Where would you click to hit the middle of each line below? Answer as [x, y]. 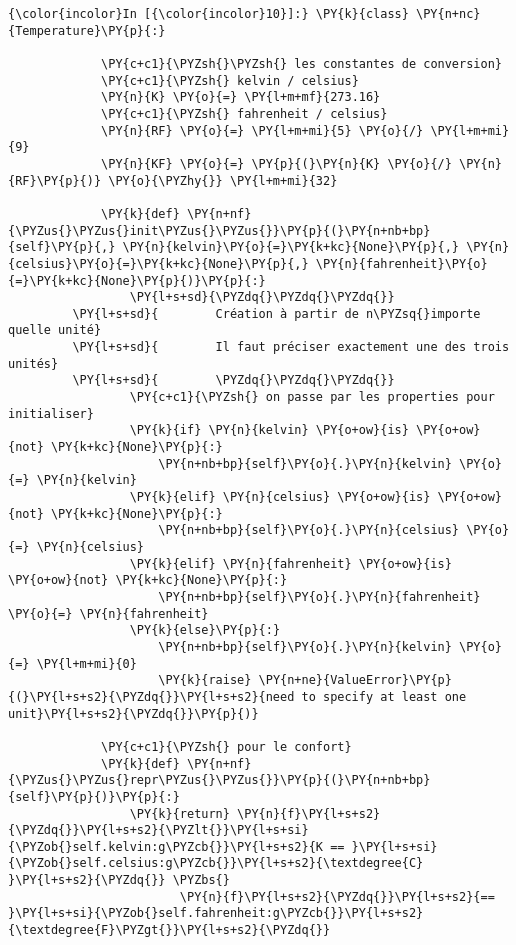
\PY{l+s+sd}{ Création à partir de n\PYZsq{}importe [276, 313]
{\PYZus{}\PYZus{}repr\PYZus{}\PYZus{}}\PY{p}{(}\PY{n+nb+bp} [219, 780]
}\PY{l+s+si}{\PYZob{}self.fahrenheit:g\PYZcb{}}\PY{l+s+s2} [216, 913]
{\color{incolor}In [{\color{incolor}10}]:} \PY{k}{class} [208, 14]
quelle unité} [55, 330]
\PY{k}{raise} [205, 680]
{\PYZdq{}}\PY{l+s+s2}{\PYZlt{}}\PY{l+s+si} [158, 830]
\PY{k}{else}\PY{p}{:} [205, 630]
